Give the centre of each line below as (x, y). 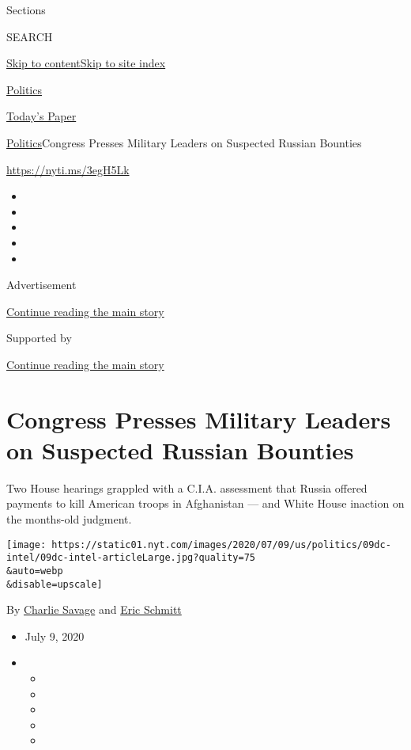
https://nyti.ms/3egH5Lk (68, 169)
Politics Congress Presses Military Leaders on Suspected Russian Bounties (184, 142)
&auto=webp (35, 571)
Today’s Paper (41, 116)
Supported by (39, 338)
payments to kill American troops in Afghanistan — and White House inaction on (205, 503)
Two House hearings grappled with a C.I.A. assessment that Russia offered (187, 487)
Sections (26, 10)
